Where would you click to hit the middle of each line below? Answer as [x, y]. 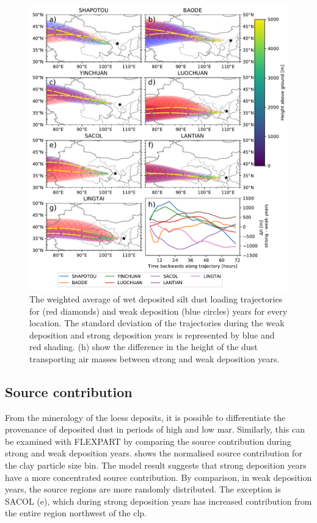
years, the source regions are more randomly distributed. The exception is [143, 489]
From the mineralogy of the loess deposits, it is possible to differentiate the [145, 417]
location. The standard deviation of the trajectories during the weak [157, 323]
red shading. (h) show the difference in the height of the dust [144, 347]
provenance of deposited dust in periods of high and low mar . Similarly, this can [155, 429]
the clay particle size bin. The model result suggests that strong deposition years [156, 465]
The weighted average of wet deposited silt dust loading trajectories [156, 298]
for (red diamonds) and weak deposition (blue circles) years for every [158, 311]
